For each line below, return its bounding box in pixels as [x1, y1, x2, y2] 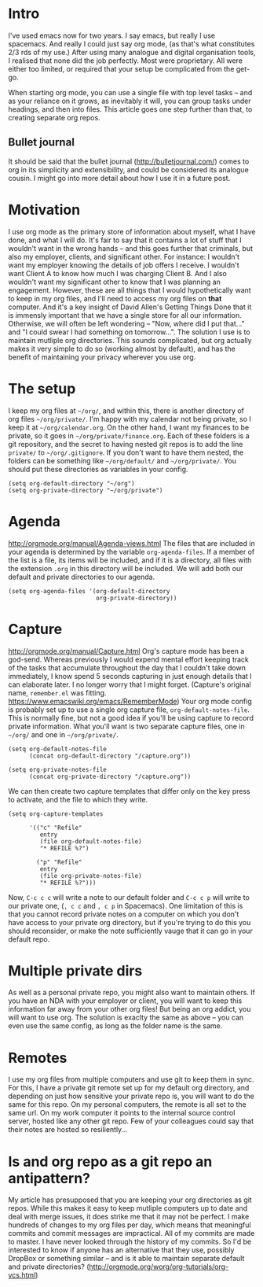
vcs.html [8, 1270, 36, 1280]
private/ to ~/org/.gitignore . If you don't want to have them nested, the [8, 448, 244, 457]
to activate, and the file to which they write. [8, 795, 148, 804]
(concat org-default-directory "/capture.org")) [28, 752, 192, 760]
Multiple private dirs [8, 961, 143, 979]
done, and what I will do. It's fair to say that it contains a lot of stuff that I [8, 235, 242, 245]
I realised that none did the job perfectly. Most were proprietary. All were [8, 56, 243, 65]
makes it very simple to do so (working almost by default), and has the [8, 344, 236, 353]
